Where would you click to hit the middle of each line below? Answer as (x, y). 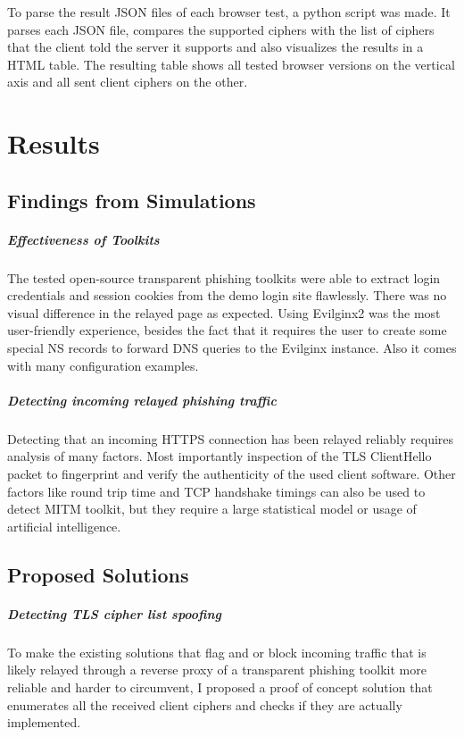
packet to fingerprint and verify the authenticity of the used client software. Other (232, 473)
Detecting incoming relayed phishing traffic (142, 400)
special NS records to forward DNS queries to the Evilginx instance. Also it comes (232, 348)
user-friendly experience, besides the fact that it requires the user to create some (227, 330)
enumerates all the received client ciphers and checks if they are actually (205, 704)
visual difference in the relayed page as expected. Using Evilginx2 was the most (224, 312)
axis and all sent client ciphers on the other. (128, 82)
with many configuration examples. (103, 365)
